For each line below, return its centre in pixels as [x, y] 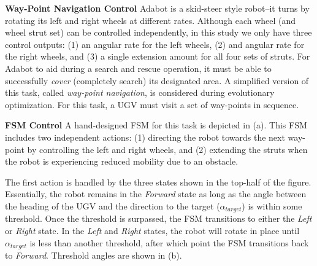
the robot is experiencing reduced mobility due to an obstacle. [122, 161]
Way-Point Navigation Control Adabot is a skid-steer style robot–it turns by [157, 8]
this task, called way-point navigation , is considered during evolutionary [140, 92]
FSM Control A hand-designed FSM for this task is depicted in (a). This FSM [156, 125]
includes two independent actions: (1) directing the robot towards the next [145, 137]
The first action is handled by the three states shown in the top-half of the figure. [158, 182]
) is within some [272, 205]
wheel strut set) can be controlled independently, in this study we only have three [158, 32]
